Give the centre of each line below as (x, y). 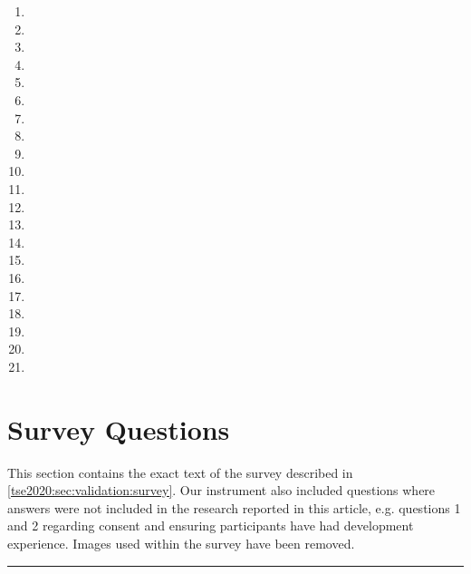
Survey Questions (119, 428)
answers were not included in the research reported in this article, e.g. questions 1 (234, 507)
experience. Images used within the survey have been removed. (181, 543)
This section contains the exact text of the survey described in (180, 472)
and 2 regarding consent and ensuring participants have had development (211, 525)
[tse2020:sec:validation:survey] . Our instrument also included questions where (221, 490)
